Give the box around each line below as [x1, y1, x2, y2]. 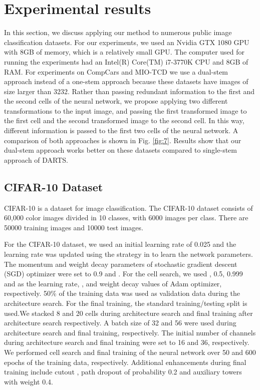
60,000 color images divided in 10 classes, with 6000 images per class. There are [4, 212, 248, 223]
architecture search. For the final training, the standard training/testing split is [4, 297, 247, 308]
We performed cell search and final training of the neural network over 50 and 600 [4, 346, 256, 357]
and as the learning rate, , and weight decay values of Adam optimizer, [4, 278, 222, 288]
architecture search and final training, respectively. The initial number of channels [4, 327, 256, 337]
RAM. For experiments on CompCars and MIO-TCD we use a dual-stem [4, 66, 228, 77]
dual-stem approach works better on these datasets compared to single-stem [4, 145, 237, 155]
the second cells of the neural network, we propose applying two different [4, 96, 228, 106]
